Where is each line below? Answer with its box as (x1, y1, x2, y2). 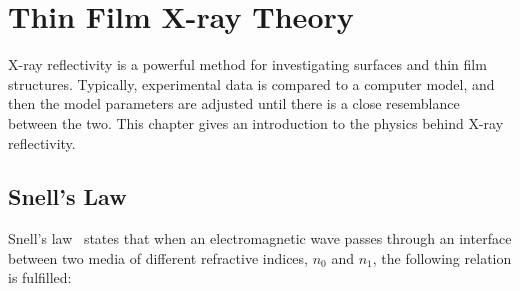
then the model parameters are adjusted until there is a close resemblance (8, 93, 460, 114)
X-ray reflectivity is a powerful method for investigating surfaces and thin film (8, 54, 487, 75)
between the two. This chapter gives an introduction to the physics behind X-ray (8, 112, 504, 133)
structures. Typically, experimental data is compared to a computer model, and (8, 73, 495, 94)
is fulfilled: (8, 267, 72, 288)
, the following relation (372, 247, 512, 268)
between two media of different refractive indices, (8, 247, 308, 268)
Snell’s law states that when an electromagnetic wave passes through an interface (8, 228, 512, 249)
